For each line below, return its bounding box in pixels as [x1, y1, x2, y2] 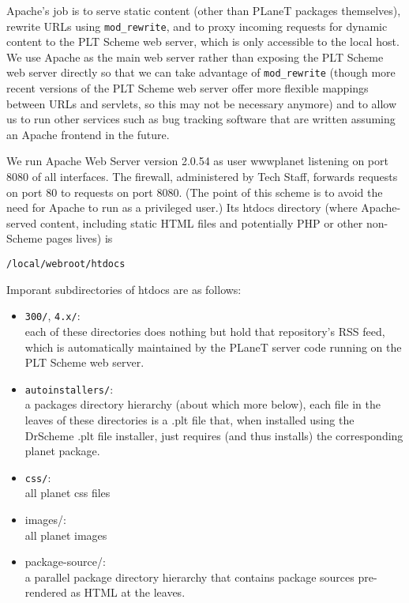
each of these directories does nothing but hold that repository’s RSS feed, [24, 322, 385, 339]
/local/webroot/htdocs [6, 258, 126, 270]
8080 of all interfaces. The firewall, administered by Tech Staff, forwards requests [6, 168, 398, 185]
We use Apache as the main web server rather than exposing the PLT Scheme [6, 48, 384, 65]
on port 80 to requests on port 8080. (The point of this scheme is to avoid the [6, 183, 383, 200]
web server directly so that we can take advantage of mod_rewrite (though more [6, 64, 396, 81]
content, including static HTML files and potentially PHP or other [39, 214, 363, 231]
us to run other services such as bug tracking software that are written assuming [6, 111, 396, 127]
